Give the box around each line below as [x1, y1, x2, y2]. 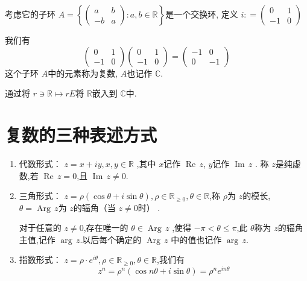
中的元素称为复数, [48, 66, 118, 79]
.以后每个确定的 [80, 233, 142, 245]
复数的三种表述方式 [5, 122, 157, 147]
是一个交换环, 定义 [165, 8, 238, 20]
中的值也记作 [171, 233, 222, 245]
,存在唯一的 [83, 221, 128, 234]
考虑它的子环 [5, 8, 55, 20]
